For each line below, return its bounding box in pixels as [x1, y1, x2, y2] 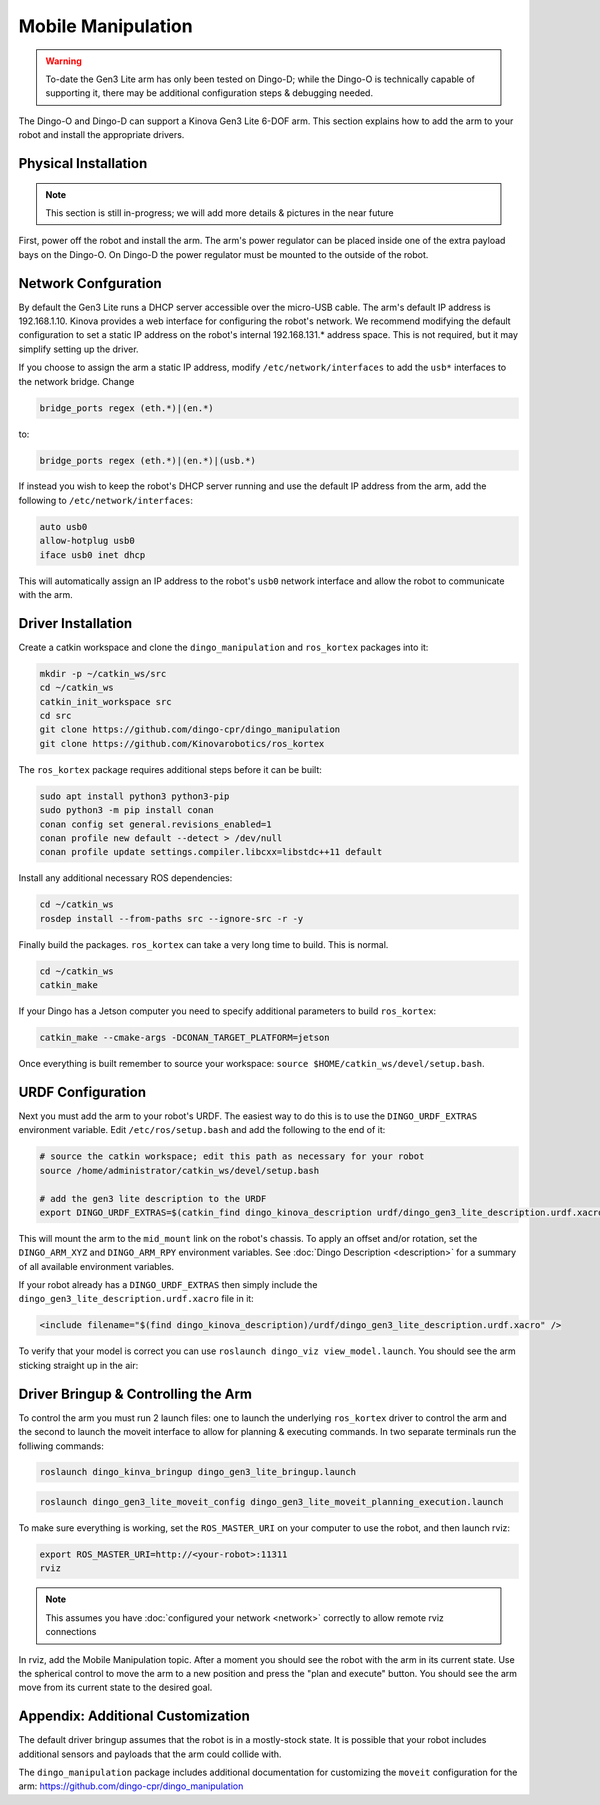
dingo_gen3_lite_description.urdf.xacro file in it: [18, 1293, 254, 1305]
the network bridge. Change [18, 375, 135, 387]
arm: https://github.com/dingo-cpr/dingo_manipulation [18, 1780, 244, 1792]
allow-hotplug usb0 [39, 535, 135, 547]
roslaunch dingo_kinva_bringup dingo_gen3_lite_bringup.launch [39, 1466, 357, 1478]
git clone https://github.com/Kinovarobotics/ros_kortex [39, 738, 325, 749]
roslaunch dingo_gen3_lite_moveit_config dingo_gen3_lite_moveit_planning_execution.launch [39, 1496, 504, 1508]
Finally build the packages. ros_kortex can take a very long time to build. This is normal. [18, 938, 389, 950]
